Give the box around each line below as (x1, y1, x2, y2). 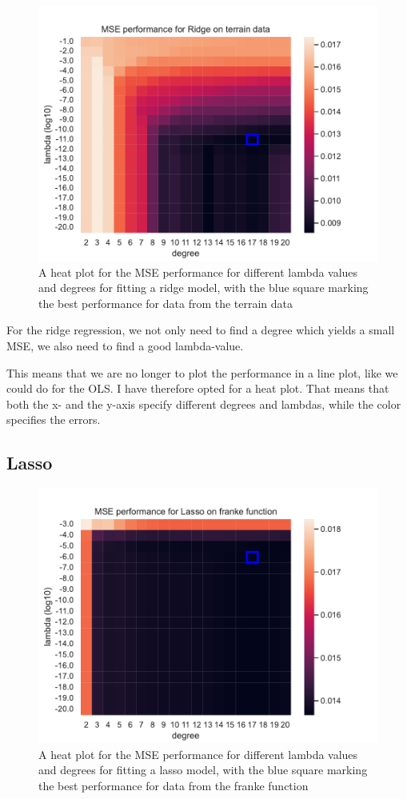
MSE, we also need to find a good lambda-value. (6, 337, 244, 354)
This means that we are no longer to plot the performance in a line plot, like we (6, 364, 398, 381)
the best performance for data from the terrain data (38, 294, 293, 311)
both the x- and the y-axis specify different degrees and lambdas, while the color (6, 395, 401, 412)
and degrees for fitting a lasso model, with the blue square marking (38, 761, 368, 778)
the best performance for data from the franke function (38, 777, 309, 793)
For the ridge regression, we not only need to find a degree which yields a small (6, 322, 395, 338)
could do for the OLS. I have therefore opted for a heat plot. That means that (6, 380, 389, 397)
